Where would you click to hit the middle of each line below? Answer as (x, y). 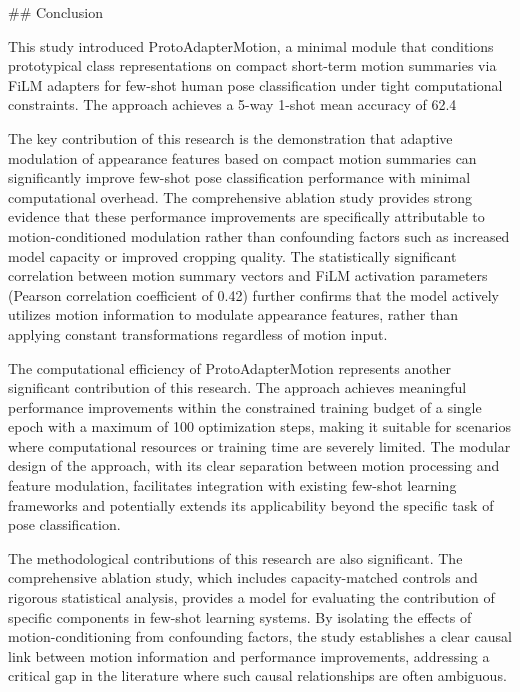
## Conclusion (55, 12)
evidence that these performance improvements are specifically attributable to (246, 216)
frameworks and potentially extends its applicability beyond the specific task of (251, 504)
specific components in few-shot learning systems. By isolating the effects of (240, 616)
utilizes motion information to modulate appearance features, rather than (233, 314)
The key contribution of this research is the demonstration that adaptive (230, 137)
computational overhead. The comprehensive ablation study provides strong (240, 196)
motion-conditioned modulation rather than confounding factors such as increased (259, 235)
